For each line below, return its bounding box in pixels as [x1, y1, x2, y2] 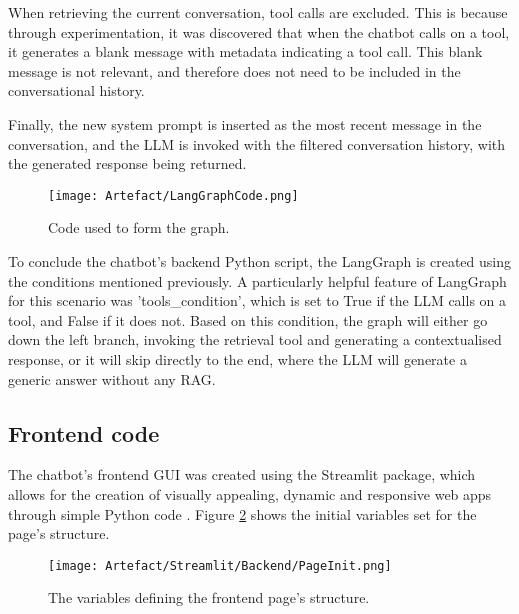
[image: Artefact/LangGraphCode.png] [48, 188, 299, 203]
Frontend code [8, 417, 160, 448]
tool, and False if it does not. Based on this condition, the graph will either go [8, 309, 488, 330]
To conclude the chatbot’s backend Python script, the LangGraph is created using [8, 251, 511, 271]
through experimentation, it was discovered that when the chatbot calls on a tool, [8, 21, 510, 42]
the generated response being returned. [8, 153, 247, 174]
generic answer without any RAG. [8, 368, 216, 389]
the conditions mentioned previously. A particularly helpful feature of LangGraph [8, 270, 507, 291]
